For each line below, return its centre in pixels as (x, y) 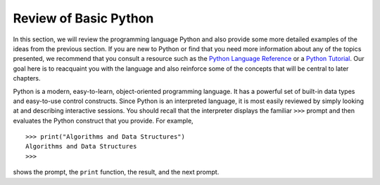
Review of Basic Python (83, 18)
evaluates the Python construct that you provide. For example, (103, 121)
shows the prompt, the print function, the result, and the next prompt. (116, 172)
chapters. (27, 78)
